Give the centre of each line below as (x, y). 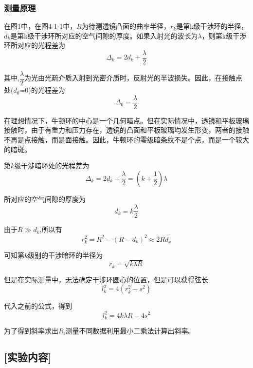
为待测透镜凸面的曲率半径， (126, 26)
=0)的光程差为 (42, 90)
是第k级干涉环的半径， (212, 26)
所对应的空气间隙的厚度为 (45, 199)
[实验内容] (28, 357)
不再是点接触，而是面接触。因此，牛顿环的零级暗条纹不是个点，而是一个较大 (126, 139)
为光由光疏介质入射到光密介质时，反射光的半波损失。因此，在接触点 (134, 78)
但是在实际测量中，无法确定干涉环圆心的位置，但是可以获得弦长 (106, 279)
